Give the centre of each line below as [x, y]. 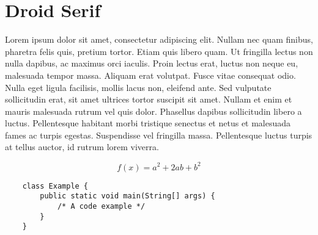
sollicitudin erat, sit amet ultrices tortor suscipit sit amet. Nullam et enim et [149, 99]
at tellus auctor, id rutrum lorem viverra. [82, 147]
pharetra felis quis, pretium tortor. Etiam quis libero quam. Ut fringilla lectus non [159, 51]
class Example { [55, 186]
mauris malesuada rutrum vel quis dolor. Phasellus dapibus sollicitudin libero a [153, 111]
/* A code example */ [101, 206]
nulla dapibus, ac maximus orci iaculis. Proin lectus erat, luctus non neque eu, [152, 63]
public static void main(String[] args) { [128, 196]
